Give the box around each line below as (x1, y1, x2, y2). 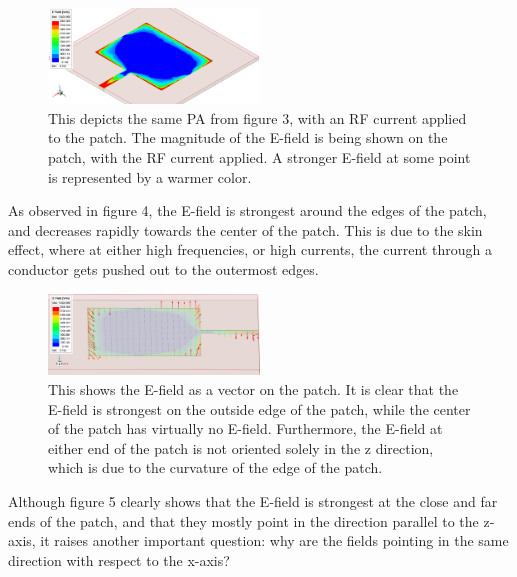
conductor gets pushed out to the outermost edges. (8, 259, 319, 280)
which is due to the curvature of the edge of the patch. (48, 457, 383, 478)
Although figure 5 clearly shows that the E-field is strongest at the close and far (8, 490, 498, 511)
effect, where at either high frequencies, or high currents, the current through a (8, 239, 492, 260)
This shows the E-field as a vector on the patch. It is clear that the (48, 378, 459, 399)
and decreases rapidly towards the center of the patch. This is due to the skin (8, 219, 483, 240)
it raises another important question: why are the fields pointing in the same (40, 530, 509, 551)
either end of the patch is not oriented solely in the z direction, (48, 437, 434, 458)
